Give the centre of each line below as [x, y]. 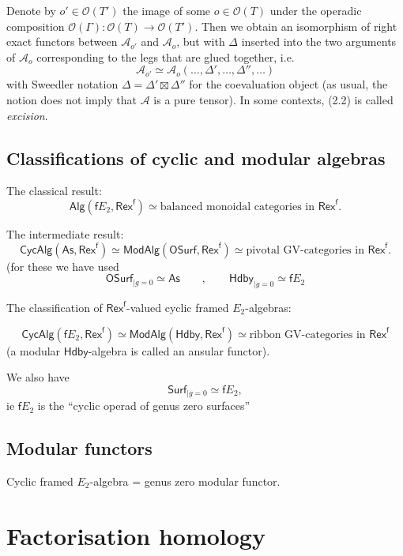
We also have [38, 377]
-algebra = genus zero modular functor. [185, 481]
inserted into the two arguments [319, 41]
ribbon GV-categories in [307, 334]
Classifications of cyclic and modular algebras [196, 158]
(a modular [34, 350]
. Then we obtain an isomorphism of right [296, 26]
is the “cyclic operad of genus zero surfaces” [144, 406]
